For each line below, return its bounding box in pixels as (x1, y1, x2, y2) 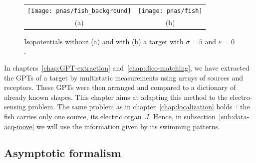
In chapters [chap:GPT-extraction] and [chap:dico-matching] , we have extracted (4, 62, 250, 73)
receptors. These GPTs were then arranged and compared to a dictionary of (4, 82, 236, 92)
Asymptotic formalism (4, 145, 121, 161)
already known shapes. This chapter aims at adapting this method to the (4, 91, 228, 102)
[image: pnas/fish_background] (27, 7, 131, 14)
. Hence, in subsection (149, 111, 216, 121)
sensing (4, 101, 26, 112)
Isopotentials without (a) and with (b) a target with (24, 36, 184, 46)
